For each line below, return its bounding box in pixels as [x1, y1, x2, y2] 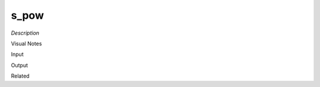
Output [11, 62, 28, 69]
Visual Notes [11, 40, 42, 47]
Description [11, 29, 40, 36]
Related [11, 72, 30, 79]
